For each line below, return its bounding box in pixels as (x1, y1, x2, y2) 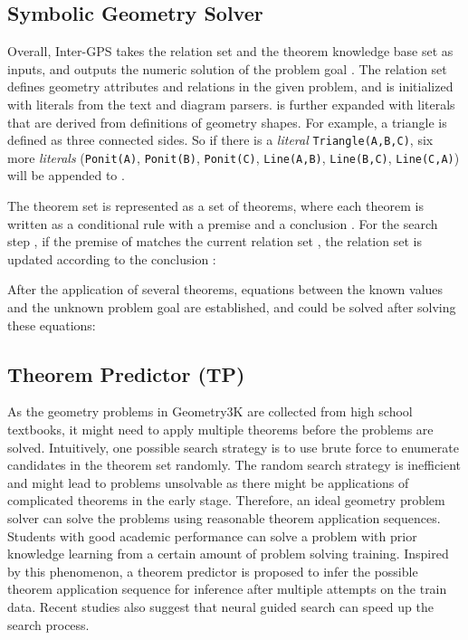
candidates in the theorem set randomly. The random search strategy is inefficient (7, 455, 462, 474)
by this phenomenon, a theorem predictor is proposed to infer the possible (7, 561, 418, 580)
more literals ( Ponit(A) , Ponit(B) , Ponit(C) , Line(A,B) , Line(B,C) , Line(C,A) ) (7, 148, 460, 167)
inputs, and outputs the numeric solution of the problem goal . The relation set (7, 59, 447, 78)
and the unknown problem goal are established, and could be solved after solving (7, 298, 456, 317)
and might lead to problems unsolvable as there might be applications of (7, 473, 409, 492)
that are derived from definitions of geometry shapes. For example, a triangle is (7, 112, 447, 131)
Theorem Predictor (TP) (7, 359, 245, 387)
